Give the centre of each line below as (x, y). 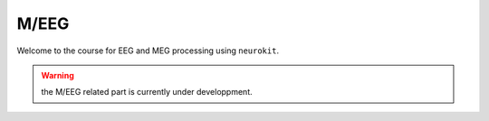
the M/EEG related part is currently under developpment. (147, 92)
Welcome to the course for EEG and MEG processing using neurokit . (148, 51)
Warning (58, 75)
